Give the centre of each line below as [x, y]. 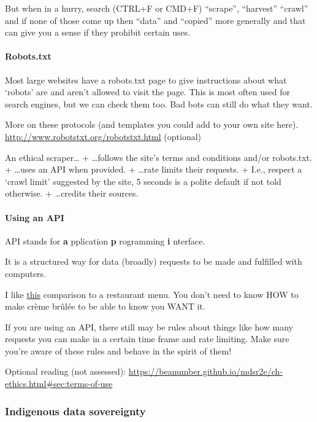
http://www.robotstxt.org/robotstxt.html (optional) [103, 136]
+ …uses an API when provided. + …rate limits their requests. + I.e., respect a [154, 169]
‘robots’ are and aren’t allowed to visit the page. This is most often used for [147, 92]
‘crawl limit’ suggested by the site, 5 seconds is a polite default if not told [143, 181]
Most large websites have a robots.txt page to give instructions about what [146, 80]
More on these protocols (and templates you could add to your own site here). [152, 124]
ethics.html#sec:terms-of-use [59, 384]
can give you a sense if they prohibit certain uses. [98, 32]
